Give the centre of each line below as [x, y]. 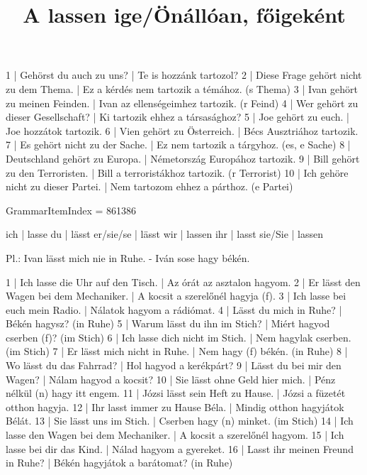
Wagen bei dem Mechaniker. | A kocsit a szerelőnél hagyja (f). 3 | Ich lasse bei [176, 296]
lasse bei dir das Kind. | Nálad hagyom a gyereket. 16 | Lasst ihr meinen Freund [180, 448]
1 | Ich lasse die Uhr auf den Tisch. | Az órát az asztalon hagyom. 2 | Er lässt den [183, 282]
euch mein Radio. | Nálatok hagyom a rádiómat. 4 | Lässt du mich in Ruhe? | [174, 309]
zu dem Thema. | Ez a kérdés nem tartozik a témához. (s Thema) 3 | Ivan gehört [182, 88]
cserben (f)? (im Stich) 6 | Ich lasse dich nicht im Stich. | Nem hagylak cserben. [179, 337]
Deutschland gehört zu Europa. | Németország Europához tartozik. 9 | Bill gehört [183, 158]
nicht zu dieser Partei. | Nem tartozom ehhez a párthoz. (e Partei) [149, 186]
